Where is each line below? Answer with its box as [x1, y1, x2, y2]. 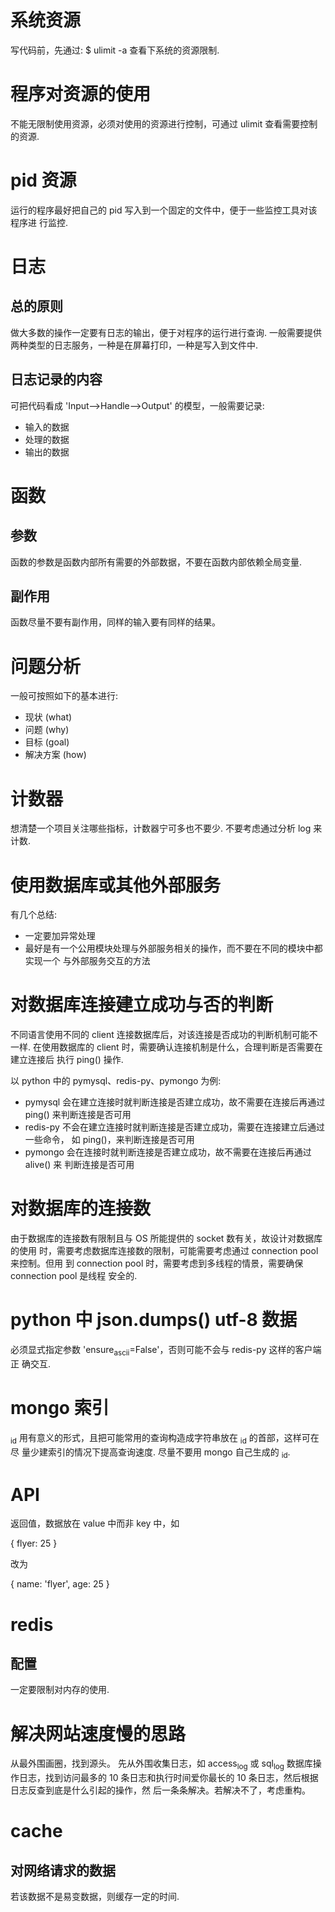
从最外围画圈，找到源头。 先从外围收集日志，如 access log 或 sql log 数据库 [10, 1757, 313, 1772]
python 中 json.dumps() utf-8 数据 [10, 1309, 298, 1331]
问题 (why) [24, 724, 70, 736]
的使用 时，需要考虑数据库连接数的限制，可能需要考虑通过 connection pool [10, 1245, 319, 1257]
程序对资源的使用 [10, 83, 152, 106]
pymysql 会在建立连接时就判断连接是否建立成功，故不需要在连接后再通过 [24, 1096, 326, 1108]
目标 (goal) [24, 736, 70, 748]
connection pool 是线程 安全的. [10, 1270, 138, 1282]
